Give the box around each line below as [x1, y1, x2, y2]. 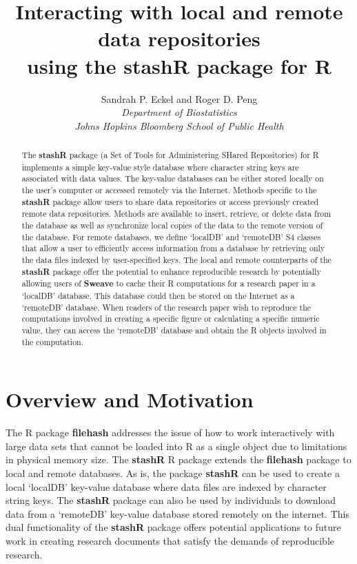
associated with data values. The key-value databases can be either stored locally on [21, 173, 324, 184]
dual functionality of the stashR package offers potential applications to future [6, 520, 341, 534]
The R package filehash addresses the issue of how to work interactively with [6, 425, 335, 440]
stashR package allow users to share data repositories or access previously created [21, 195, 319, 208]
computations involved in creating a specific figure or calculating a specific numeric [21, 313, 320, 324]
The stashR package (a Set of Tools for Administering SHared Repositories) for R [21, 149, 319, 162]
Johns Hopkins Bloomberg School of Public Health [74, 118, 284, 133]
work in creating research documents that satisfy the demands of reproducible [6, 533, 335, 547]
